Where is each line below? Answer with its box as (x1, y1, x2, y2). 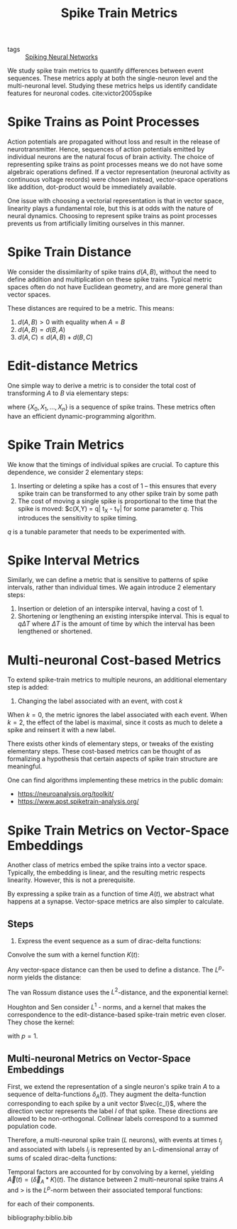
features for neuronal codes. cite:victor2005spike (7, 89, 153, 97)
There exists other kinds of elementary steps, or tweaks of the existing (7, 739, 214, 748)
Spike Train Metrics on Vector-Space (7, 822, 229, 838)
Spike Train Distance (7, 244, 132, 260)
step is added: (7, 683, 49, 692)
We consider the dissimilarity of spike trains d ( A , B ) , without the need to (7, 268, 216, 277)
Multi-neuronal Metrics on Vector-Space (7, 1052, 191, 1064)
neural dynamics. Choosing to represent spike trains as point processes (7, 212, 218, 220)
